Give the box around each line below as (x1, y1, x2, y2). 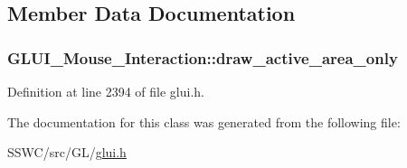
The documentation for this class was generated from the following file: (7, 112, 401, 131)
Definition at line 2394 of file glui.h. (7, 82, 205, 100)
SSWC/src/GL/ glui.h (7, 143, 127, 162)
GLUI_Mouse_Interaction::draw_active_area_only (7, 46, 398, 69)
